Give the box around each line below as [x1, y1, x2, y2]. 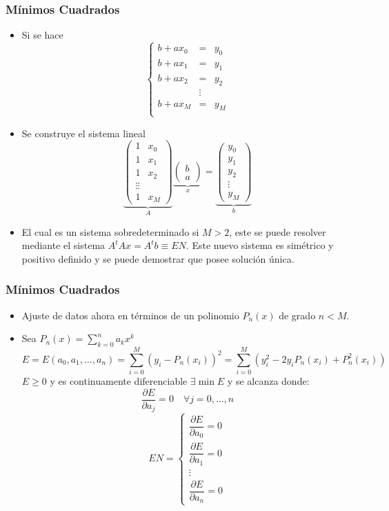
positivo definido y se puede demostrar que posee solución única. [21, 251, 295, 265]
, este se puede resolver [229, 224, 326, 239]
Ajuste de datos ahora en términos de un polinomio [21, 308, 239, 322]
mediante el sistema [21, 238, 106, 252]
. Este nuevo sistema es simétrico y [186, 238, 334, 252]
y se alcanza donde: [227, 374, 310, 388]
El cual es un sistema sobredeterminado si [21, 224, 199, 239]
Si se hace [21, 28, 63, 42]
